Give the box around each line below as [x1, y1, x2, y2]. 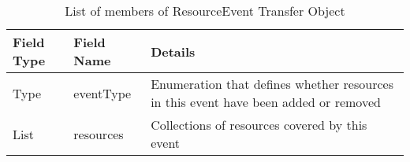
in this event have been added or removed [151, 93, 381, 111]
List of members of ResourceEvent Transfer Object [65, 2, 345, 20]
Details [151, 42, 196, 61]
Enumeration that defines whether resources [151, 75, 393, 93]
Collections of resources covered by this [151, 116, 367, 134]
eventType [73, 83, 132, 102]
